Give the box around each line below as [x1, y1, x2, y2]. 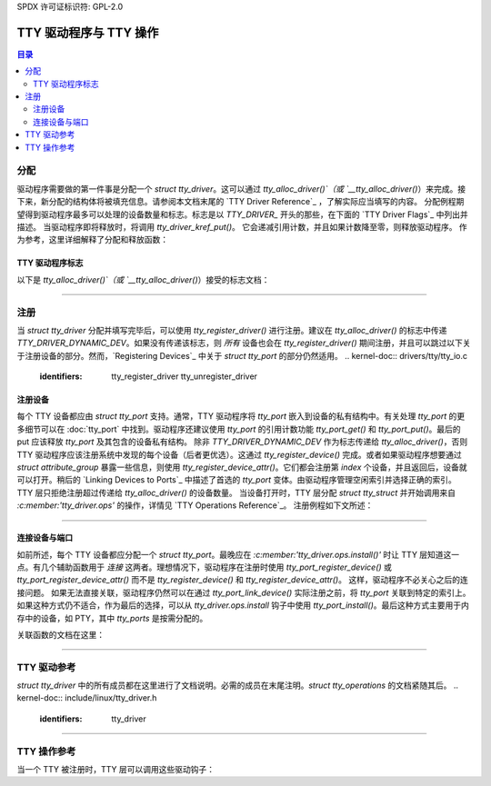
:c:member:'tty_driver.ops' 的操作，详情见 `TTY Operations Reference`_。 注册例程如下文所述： [16, 500, 374, 511]
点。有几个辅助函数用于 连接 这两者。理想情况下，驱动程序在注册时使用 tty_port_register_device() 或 [16, 562, 393, 572]
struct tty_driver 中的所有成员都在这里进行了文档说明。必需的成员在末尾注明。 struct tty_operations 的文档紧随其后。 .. [16, 680, 459, 691]
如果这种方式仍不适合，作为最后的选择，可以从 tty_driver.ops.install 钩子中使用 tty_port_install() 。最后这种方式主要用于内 [16, 600, 470, 611]
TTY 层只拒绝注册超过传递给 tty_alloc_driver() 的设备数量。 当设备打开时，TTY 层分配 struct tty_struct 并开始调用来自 [16, 487, 456, 498]
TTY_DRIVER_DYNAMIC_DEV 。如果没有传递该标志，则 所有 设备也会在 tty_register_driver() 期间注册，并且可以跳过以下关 [16, 337, 472, 349]
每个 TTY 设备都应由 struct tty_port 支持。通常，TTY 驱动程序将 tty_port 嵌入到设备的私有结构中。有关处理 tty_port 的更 [16, 411, 466, 422]
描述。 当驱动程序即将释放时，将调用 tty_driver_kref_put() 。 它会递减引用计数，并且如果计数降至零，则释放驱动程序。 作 [16, 221, 467, 232]
